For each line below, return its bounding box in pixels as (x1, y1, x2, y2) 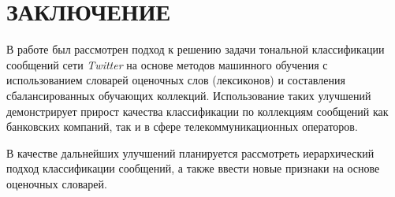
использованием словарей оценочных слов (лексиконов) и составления (6, 72, 345, 88)
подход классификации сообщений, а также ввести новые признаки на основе (6, 160, 380, 177)
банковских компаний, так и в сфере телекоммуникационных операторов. (6, 118, 358, 135)
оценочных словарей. (6, 175, 107, 191)
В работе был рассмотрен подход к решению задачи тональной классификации (6, 41, 385, 58)
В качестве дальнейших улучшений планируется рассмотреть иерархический (6, 144, 375, 161)
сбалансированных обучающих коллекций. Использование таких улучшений (6, 87, 371, 103)
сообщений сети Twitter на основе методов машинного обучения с (6, 56, 328, 72)
